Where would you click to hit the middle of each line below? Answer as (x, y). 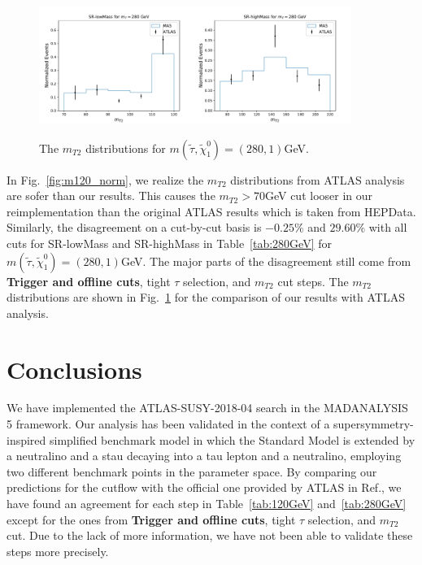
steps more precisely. (58, 551)
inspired (26, 439)
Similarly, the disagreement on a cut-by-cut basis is (134, 227)
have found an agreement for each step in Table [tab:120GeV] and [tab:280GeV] (207, 504)
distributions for (126, 148)
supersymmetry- (374, 424)
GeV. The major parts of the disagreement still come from (266, 261)
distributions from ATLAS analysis (318, 179)
